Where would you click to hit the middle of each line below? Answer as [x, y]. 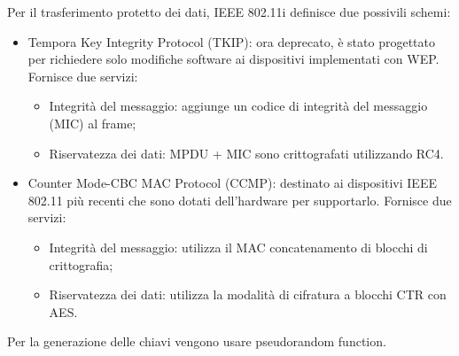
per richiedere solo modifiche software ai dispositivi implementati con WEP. [233, 59]
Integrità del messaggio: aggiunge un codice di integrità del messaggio [238, 106]
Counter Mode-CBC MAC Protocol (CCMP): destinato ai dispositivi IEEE [232, 183]
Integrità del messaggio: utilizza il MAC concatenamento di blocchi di [238, 247]
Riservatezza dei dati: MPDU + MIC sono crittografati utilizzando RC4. [246, 153]
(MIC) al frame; [93, 123]
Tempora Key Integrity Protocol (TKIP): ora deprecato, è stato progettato [231, 41]
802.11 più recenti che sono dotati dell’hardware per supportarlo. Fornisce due [240, 200]
